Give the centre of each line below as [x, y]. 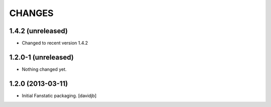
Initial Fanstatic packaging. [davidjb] [59, 95]
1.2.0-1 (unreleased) [41, 57]
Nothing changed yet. [44, 69]
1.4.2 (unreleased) [38, 31]
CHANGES [31, 13]
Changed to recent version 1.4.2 [55, 43]
